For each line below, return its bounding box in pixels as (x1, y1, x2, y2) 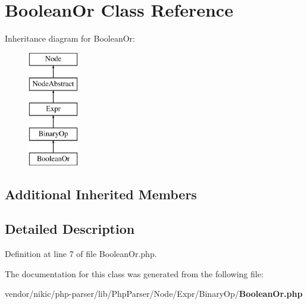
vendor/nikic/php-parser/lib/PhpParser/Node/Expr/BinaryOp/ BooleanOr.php (5, 287, 303, 300)
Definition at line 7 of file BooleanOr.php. (5, 247, 157, 260)
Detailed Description (5, 220, 135, 238)
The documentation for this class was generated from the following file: (5, 267, 264, 280)
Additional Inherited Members (5, 184, 197, 203)
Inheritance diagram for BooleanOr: (5, 32, 135, 45)
